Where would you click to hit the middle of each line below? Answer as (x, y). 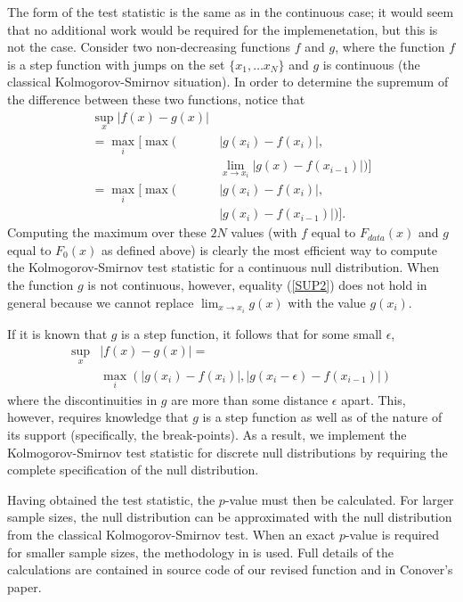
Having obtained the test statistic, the (111, 499)
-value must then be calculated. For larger (339, 499)
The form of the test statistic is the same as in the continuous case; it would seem (231, 12)
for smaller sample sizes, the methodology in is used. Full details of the (201, 552)
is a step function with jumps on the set (116, 64)
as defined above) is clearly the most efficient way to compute (269, 249)
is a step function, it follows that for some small (252, 333)
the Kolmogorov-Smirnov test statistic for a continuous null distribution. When (223, 267)
